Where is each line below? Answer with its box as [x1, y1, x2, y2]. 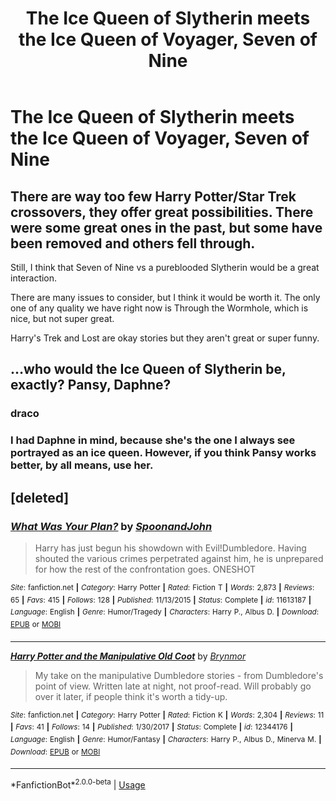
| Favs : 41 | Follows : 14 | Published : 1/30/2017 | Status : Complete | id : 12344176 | [10, 722, 293, 732]
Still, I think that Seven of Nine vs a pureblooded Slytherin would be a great [10, 262, 320, 273]
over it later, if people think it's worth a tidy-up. [34, 690, 228, 702]
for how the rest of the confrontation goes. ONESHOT [34, 563, 257, 575]
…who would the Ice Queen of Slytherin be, [10, 361, 287, 378]
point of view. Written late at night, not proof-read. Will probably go [34, 680, 312, 692]
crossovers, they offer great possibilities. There [10, 203, 314, 221]
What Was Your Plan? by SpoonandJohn [10, 519, 213, 533]
